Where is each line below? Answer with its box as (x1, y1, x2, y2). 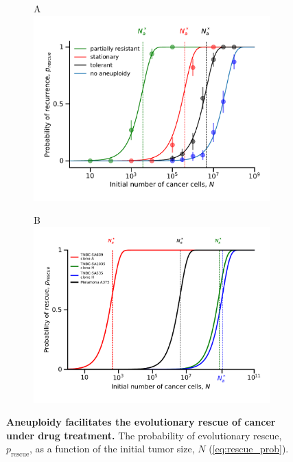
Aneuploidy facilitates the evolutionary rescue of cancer (6, 415, 276, 429)
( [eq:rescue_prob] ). (209, 441, 289, 456)
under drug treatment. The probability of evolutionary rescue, (6, 428, 282, 442)
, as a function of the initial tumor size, (30, 441, 195, 456)
